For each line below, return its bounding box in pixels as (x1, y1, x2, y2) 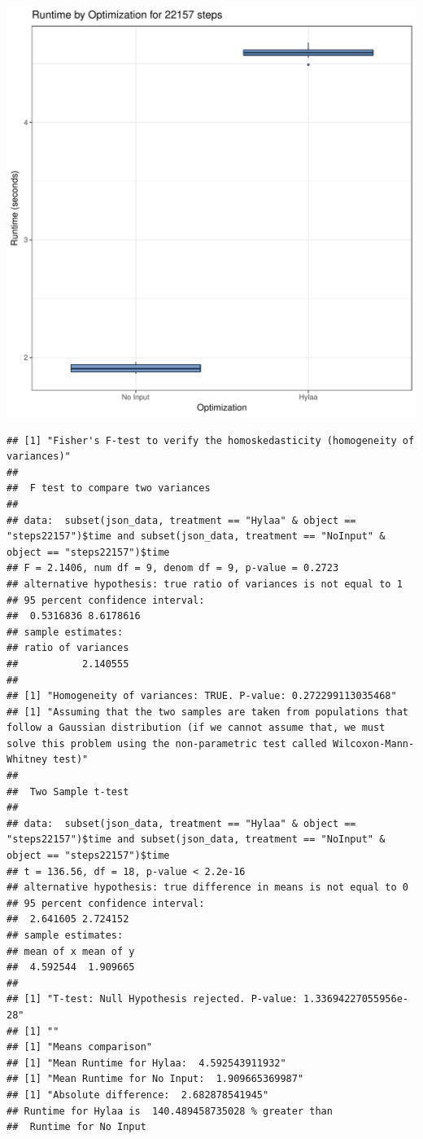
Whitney (7, 754, 48, 766)
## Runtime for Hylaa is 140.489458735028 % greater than (7, 1105, 333, 1117)
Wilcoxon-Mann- (332, 737, 415, 750)
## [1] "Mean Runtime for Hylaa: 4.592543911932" (7, 1057, 286, 1069)
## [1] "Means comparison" (7, 1041, 152, 1053)
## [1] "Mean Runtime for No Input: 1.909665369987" (7, 1073, 304, 1085)
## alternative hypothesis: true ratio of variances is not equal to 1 (7, 578, 403, 590)
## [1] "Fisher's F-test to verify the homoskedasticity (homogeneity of (7, 434, 415, 446)
